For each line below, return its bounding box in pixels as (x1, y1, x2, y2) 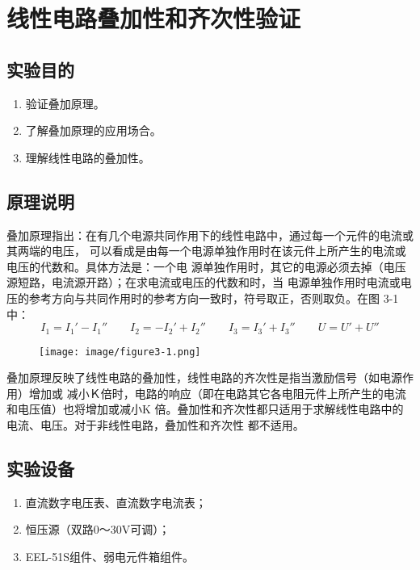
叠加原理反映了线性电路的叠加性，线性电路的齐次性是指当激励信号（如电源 (6, 369, 402, 386)
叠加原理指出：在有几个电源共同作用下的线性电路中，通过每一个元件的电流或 (6, 226, 414, 243)
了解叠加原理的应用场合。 (25, 122, 162, 139)
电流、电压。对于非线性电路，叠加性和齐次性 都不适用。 (6, 417, 304, 434)
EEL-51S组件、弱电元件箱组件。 (25, 548, 195, 564)
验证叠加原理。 (25, 94, 105, 111)
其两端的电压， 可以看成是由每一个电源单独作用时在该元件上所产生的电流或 (6, 242, 406, 259)
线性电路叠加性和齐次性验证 (6, 2, 301, 35)
